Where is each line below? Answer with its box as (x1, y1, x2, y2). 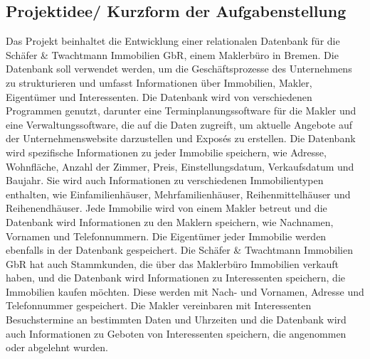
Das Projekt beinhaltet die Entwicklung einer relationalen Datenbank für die (6, 33, 340, 48)
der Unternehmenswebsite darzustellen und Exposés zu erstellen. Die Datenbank (6, 131, 356, 146)
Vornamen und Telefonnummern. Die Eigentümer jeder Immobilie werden (6, 228, 327, 243)
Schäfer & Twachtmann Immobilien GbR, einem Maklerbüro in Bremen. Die (6, 47, 339, 62)
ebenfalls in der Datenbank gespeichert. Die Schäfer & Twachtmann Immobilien (6, 242, 353, 257)
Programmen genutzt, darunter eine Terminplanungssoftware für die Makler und (6, 103, 356, 118)
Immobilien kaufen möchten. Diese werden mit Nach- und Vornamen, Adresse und (6, 284, 364, 299)
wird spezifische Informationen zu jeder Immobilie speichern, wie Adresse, (6, 144, 327, 159)
